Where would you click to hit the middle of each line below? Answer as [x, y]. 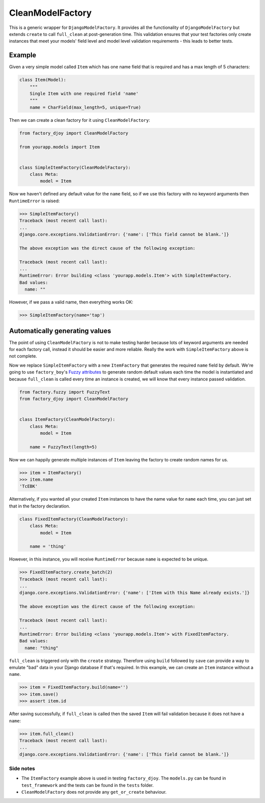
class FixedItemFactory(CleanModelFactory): [74, 519]
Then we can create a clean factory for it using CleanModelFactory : [79, 120]
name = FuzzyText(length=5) [64, 447]
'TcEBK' [28, 486]
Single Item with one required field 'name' [84, 94]
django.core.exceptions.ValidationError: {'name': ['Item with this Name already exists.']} [134, 593]
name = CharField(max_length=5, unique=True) [85, 107]
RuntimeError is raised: [34, 201]
